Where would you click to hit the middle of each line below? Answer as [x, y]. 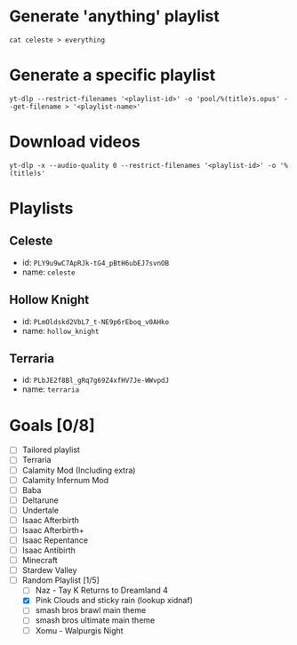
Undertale [40, 510]
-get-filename [36, 107]
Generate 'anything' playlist [115, 16]
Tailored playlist [51, 450]
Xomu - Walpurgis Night [79, 630]
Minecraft [40, 561]
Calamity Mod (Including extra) [79, 470]
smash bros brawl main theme [91, 610]
